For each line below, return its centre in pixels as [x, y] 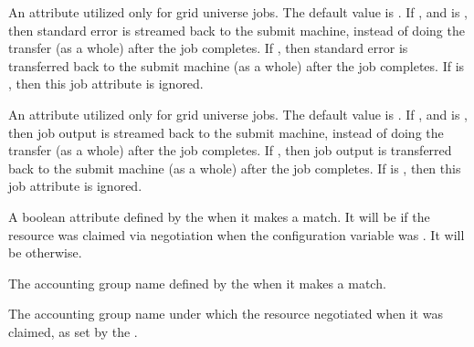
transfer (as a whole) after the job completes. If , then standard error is [208, 48]
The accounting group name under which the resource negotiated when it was [226, 314]
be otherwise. [45, 252]
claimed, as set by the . [73, 331]
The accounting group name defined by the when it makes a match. [197, 283]
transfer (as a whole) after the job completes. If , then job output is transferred [230, 150]
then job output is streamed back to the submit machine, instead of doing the [226, 132]
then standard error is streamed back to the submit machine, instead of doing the [237, 30]
